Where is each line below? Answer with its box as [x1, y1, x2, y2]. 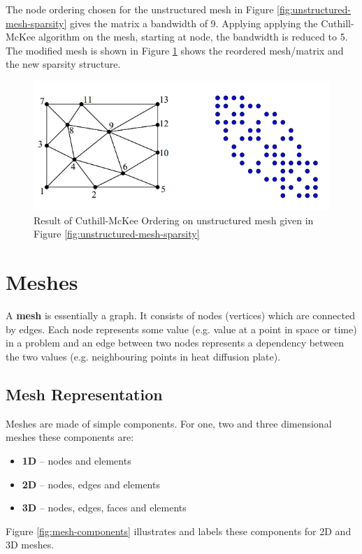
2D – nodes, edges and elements [22, 476, 160, 491]
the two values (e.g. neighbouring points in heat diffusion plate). [6, 349, 281, 363]
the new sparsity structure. [6, 57, 121, 71]
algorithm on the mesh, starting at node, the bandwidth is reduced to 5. [38, 29, 348, 44]
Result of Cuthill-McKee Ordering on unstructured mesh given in [34, 212, 314, 227]
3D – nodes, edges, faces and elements [22, 500, 187, 515]
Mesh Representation [6, 383, 163, 404]
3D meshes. [6, 537, 55, 552]
